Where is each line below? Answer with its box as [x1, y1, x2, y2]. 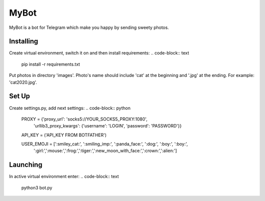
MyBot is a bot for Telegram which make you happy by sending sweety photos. [9, 25, 169, 30]
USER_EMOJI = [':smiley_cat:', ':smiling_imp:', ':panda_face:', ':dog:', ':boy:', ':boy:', [21, 141, 188, 147]
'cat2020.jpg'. [9, 79, 37, 85]
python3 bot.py [21, 184, 53, 191]
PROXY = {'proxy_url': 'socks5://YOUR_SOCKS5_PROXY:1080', [21, 116, 148, 122]
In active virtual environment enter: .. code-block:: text [9, 174, 119, 179]
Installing [9, 37, 39, 46]
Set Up [9, 92, 30, 100]
